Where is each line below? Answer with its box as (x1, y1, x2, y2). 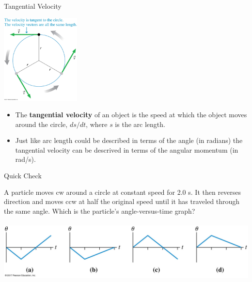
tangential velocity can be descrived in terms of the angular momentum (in (15, 144, 238, 155)
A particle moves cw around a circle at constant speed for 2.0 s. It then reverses (4, 187, 241, 197)
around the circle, (15, 119, 68, 129)
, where (86, 119, 108, 129)
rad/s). (15, 154, 36, 164)
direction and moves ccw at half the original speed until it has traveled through (4, 196, 240, 206)
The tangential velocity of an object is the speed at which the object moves (15, 110, 247, 119)
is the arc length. (115, 119, 165, 129)
